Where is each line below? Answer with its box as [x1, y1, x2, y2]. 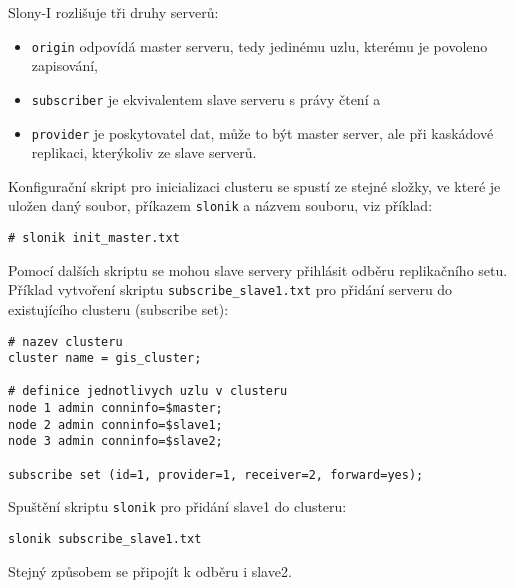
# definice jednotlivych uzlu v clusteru [8, 384, 288, 399]
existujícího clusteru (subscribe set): [8, 298, 229, 319]
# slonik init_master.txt [8, 231, 180, 245]
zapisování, [31, 55, 98, 76]
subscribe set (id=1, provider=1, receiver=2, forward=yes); [8, 467, 424, 482]
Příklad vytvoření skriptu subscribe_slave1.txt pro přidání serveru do [8, 279, 453, 300]
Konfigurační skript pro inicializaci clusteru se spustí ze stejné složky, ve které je [8, 175, 501, 196]
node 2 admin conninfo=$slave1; [8, 417, 223, 432]
